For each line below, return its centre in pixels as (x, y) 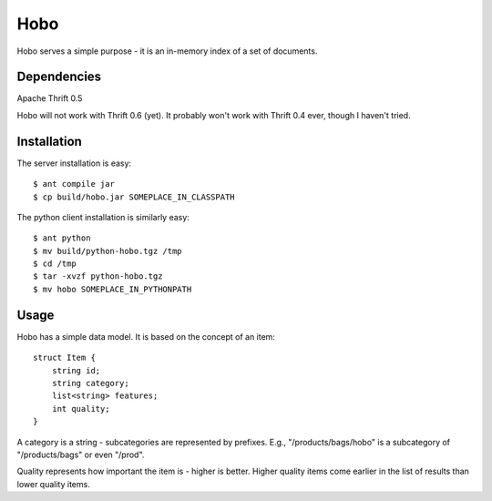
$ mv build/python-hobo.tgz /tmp (108, 251)
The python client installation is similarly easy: (103, 217)
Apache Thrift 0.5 (50, 98)
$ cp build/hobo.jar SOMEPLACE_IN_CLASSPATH (134, 197)
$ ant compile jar (74, 184)
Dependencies (59, 77)
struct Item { (64, 358)
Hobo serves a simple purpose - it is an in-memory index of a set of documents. (167, 51)
